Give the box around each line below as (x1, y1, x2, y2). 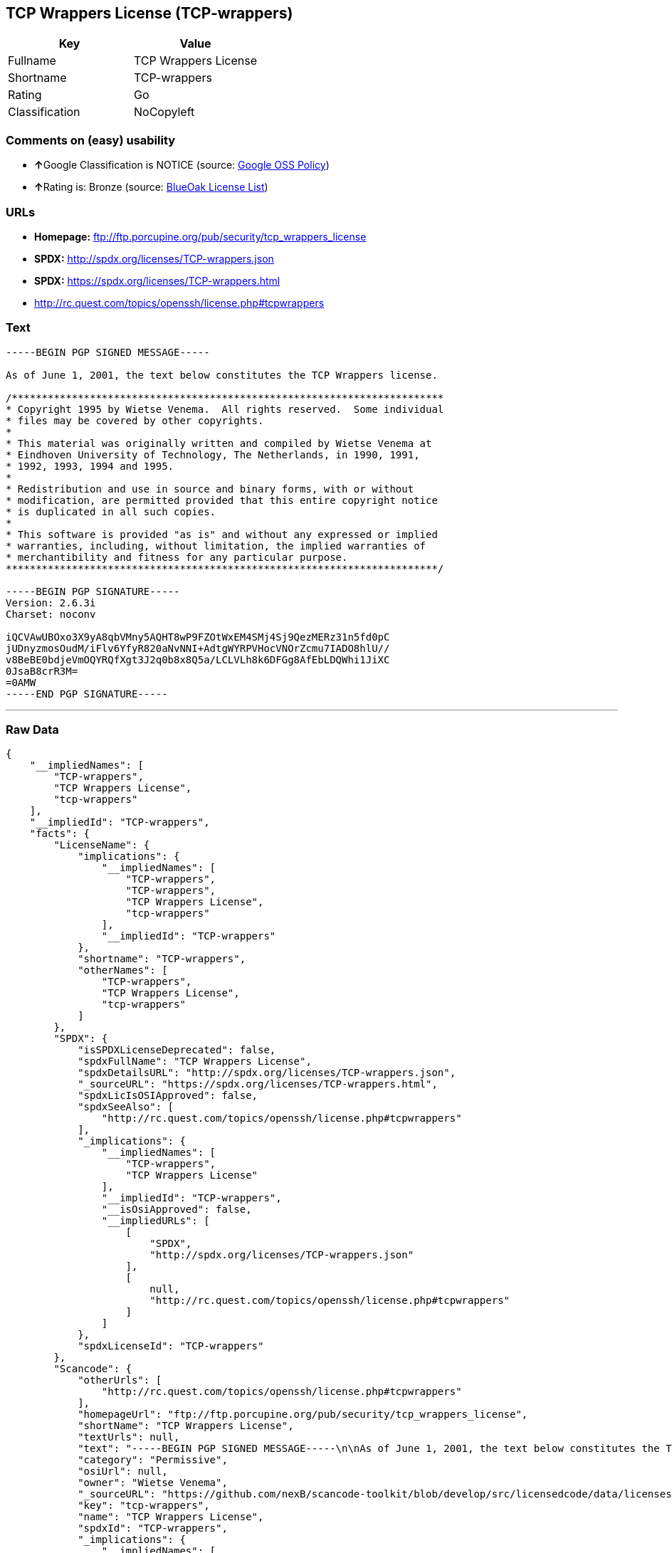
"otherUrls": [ (78, 1374, 162, 1386)
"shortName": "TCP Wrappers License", (78, 1420, 294, 1432)
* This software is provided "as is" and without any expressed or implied (6, 528, 438, 540)
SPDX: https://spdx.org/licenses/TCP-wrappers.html (34, 274, 280, 287)
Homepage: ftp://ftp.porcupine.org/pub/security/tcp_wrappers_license (34, 230, 367, 243)
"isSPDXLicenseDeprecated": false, (78, 1044, 276, 1056)
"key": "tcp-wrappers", (78, 1500, 210, 1512)
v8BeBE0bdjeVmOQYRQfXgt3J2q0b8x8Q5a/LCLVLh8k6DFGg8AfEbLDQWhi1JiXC (6, 653, 390, 665)
